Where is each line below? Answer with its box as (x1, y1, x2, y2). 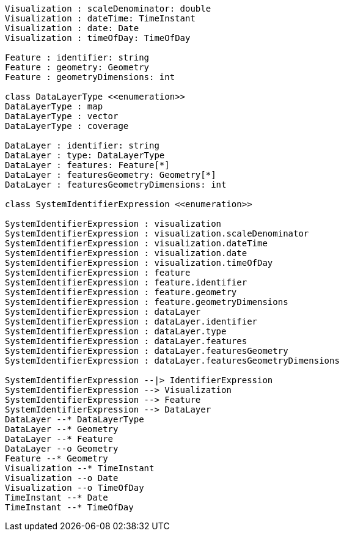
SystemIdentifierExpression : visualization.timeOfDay (5, 258, 273, 268)
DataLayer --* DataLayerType (5, 414, 144, 424)
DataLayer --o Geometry (5, 444, 119, 453)
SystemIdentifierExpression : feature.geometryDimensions (5, 297, 288, 307)
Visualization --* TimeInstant (5, 463, 155, 473)
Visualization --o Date (5, 473, 119, 483)
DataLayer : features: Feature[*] (5, 160, 170, 170)
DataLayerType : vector (5, 111, 119, 121)
